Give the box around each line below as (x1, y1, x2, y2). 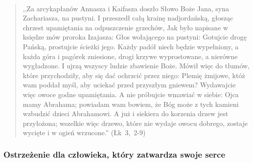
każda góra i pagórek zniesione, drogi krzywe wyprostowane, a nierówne (23, 51, 238, 61)
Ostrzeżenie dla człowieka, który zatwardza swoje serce (3, 148, 226, 160)
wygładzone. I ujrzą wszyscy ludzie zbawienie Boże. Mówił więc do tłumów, (23, 61, 250, 71)
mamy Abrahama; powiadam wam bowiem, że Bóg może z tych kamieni (23, 99, 239, 109)
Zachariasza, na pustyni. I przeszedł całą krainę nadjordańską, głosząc (23, 13, 233, 23)
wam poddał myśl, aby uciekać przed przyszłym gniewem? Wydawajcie (23, 80, 236, 90)
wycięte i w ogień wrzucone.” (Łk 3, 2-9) (23, 127, 146, 138)
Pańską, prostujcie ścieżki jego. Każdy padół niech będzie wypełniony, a (23, 41, 239, 51)
